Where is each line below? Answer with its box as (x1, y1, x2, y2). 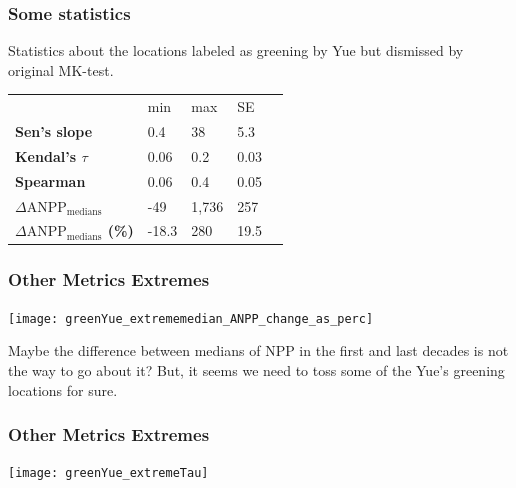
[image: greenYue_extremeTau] (8, 466, 209, 481)
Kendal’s (15, 145, 76, 166)
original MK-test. (8, 59, 114, 80)
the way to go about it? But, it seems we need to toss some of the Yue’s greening (8, 359, 505, 380)
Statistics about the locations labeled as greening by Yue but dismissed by (8, 40, 464, 61)
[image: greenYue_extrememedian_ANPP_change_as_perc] (8, 311, 374, 326)
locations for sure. (8, 379, 118, 400)
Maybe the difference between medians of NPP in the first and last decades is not (8, 340, 509, 361)
